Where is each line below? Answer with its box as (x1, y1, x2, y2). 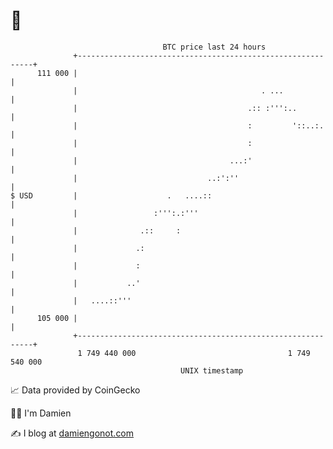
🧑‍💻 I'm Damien (10, 407, 72, 419)
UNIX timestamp (180, 365, 244, 376)
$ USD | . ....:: (10, 190, 213, 201)
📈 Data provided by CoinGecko (10, 384, 141, 396)
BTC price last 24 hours (162, 42, 267, 52)
